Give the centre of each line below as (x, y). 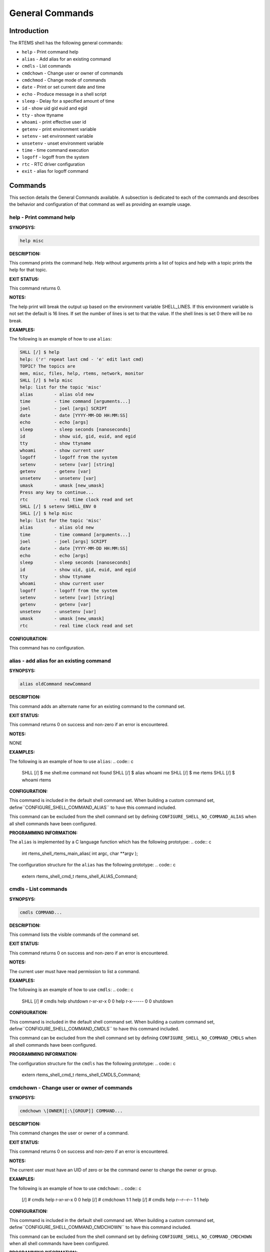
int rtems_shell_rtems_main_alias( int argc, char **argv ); (80, 853)
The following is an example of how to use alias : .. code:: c (71, 761)
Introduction (29, 31)
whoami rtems (36, 780)
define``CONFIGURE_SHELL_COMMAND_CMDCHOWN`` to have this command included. (100, 1227)
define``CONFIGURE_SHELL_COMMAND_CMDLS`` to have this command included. (94, 1029)
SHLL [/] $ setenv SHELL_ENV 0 (58, 506)
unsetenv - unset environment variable (63, 143)
